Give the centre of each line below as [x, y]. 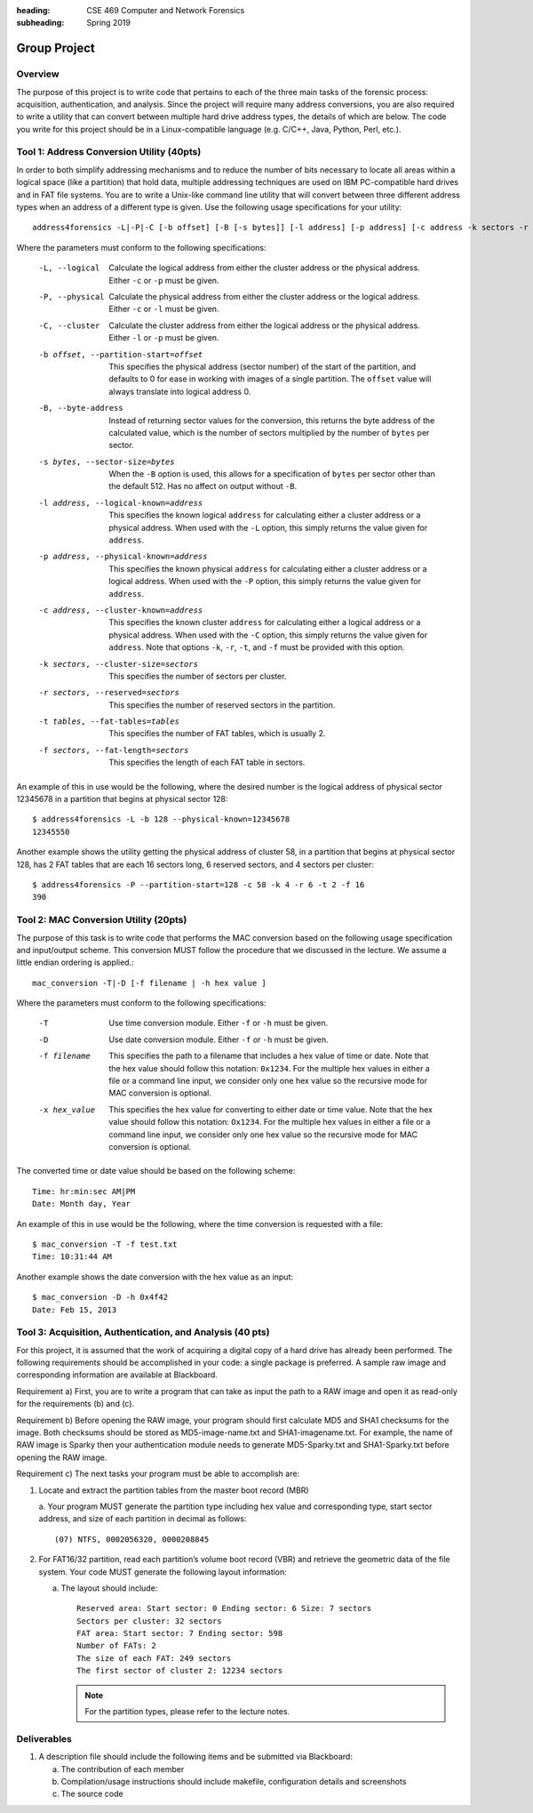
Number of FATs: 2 [117, 1646]
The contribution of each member [123, 1769]
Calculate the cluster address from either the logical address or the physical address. [265, 325]
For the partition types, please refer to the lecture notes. [187, 1712]
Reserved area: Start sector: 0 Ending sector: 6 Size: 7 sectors [224, 1608]
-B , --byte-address [81, 408]
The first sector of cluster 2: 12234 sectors [180, 1671]
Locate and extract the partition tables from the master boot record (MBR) [174, 1490]
